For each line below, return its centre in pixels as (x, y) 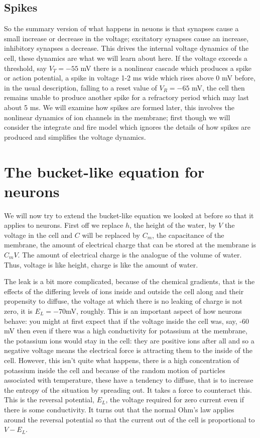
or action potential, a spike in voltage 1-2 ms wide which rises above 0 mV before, (130, 78)
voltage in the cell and (38, 235)
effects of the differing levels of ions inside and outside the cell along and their (124, 291)
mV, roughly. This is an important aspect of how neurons (154, 311)
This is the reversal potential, (49, 400)
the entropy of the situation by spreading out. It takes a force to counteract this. (128, 389)
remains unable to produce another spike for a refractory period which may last (126, 97)
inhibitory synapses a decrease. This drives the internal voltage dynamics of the (126, 48)
